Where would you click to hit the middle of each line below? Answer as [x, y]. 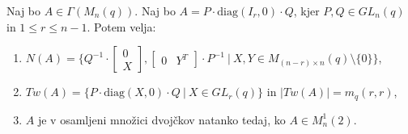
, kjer [306, 10]
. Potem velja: [121, 26]
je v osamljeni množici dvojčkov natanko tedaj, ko [161, 119]
